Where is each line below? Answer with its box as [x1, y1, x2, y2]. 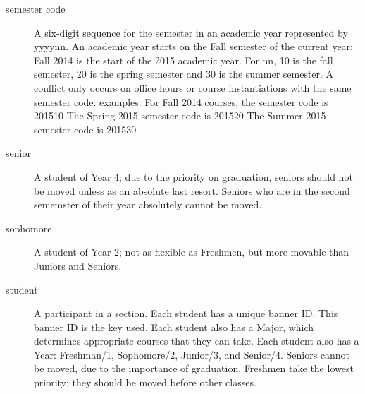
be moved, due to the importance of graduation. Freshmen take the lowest [34, 361, 354, 376]
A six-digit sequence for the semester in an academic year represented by [34, 25, 348, 40]
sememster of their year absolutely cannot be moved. [34, 197, 262, 212]
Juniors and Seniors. [34, 258, 122, 273]
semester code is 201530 [34, 121, 137, 136]
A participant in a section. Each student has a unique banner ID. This [34, 306, 338, 321]
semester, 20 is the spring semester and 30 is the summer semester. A [34, 66, 334, 81]
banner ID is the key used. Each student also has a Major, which [34, 319, 314, 334]
